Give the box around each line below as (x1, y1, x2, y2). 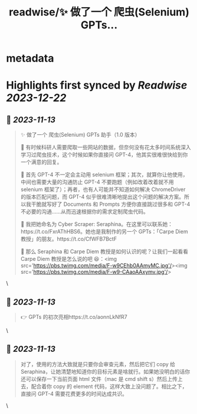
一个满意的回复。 (20, 159, 63, 166)
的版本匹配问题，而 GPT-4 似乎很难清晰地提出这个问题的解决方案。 (20, 193, 185, 200)
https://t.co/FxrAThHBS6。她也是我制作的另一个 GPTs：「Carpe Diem (20, 228, 188, 235)
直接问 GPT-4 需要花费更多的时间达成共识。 (20, 390, 128, 397)
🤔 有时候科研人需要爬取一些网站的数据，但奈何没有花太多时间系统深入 (20, 144, 191, 151)
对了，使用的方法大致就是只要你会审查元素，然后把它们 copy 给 (20, 360, 176, 367)
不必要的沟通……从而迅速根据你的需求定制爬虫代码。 (20, 208, 149, 215)
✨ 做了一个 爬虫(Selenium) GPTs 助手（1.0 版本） (20, 131, 140, 138)
